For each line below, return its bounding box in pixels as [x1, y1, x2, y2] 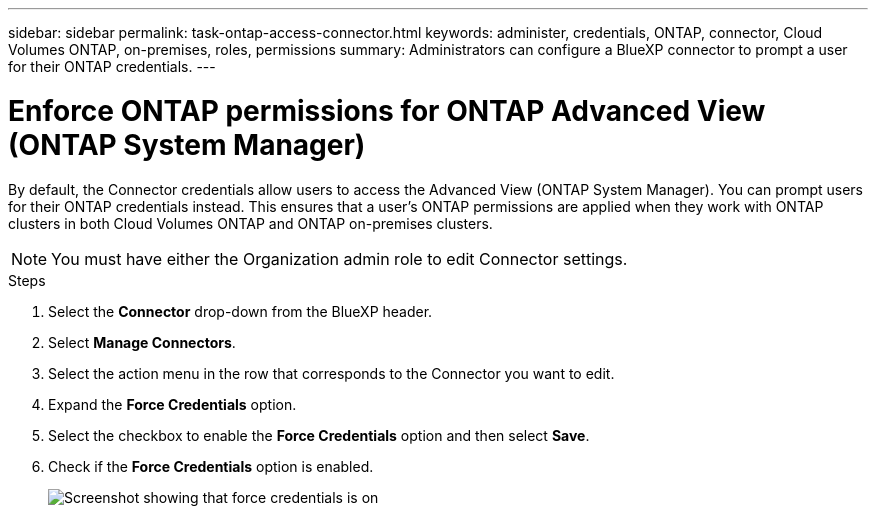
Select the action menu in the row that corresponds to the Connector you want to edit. [48, 364, 615, 382]
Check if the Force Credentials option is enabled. [48, 457, 374, 475]
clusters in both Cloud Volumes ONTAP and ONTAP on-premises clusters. [8, 214, 493, 232]
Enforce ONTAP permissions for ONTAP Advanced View [8, 93, 766, 128]
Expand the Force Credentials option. [48, 395, 297, 413]
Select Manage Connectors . [48, 333, 236, 351]
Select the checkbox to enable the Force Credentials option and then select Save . [48, 426, 590, 444]
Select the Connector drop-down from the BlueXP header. [48, 302, 433, 320]
